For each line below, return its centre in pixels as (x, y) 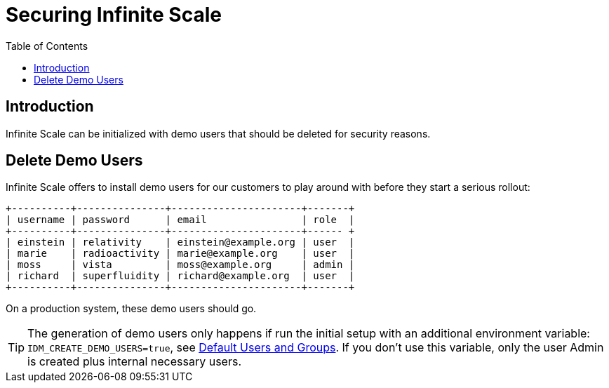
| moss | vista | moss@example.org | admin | (180, 265)
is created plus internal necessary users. (134, 362)
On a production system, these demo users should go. (131, 309)
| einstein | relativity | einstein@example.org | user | (180, 242)
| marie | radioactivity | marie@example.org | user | (180, 254)
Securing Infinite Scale (114, 15)
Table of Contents (47, 46)
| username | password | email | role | (180, 220)
